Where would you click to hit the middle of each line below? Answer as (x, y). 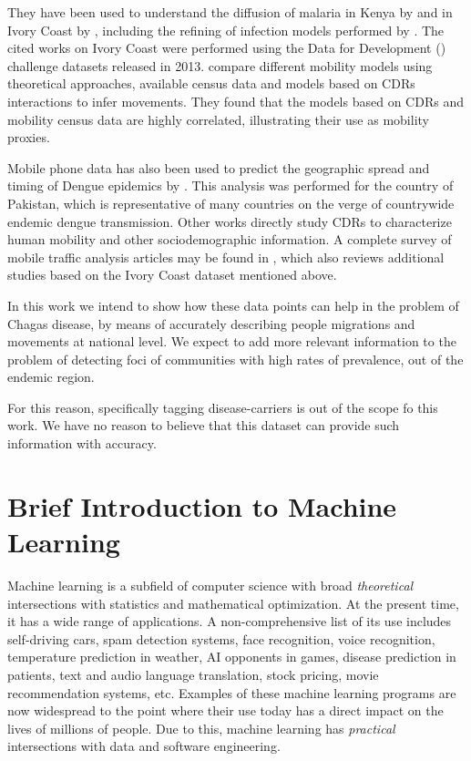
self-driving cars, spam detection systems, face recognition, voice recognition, (221, 638)
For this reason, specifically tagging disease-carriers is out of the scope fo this (223, 407)
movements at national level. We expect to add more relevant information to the (232, 341)
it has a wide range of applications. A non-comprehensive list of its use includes (230, 621)
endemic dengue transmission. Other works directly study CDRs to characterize (230, 221)
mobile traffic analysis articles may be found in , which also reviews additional (226, 257)
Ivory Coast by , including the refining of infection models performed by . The (226, 30)
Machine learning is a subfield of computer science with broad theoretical (210, 585)
